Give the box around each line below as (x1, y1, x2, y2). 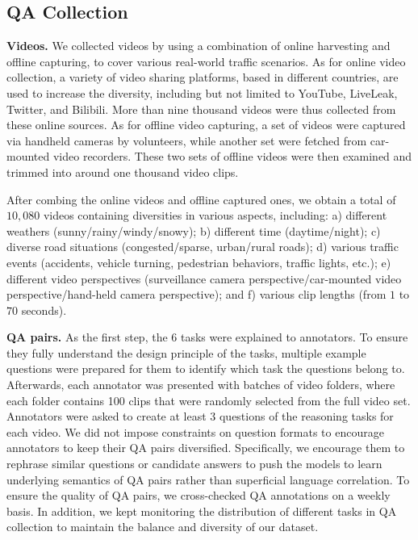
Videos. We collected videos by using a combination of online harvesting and (6, 37, 391, 54)
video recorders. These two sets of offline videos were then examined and (52, 148, 412, 165)
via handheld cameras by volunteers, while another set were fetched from (6, 132, 367, 149)
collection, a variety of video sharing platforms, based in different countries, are (6, 69, 399, 86)
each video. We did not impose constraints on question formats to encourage (6, 423, 384, 440)
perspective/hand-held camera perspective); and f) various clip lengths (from (6, 286, 387, 303)
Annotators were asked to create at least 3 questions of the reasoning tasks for (6, 408, 394, 425)
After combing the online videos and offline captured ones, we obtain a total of (6, 190, 396, 207)
